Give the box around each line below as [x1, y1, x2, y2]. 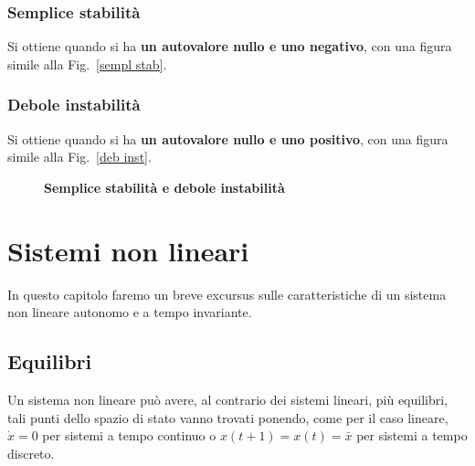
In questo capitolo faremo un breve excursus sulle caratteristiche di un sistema [7, 284, 447, 303]
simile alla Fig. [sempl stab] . [7, 54, 167, 73]
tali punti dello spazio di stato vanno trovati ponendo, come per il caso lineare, [7, 408, 449, 427]
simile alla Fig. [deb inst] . [7, 147, 152, 166]
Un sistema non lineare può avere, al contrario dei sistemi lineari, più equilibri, [7, 389, 449, 408]
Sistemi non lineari [7, 231, 249, 269]
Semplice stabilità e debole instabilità [44, 177, 285, 196]
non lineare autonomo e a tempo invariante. [7, 302, 252, 322]
